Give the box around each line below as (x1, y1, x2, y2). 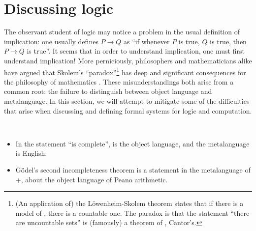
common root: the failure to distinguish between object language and (4, 86, 212, 96)
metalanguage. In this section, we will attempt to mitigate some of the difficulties (4, 95, 250, 106)
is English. (15, 148, 47, 158)
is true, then (210, 36, 247, 46)
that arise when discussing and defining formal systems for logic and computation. (4, 105, 252, 115)
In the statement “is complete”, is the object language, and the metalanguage (15, 138, 250, 148)
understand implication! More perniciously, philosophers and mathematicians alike (4, 55, 252, 65)
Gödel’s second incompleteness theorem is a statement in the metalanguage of (15, 164, 251, 174)
